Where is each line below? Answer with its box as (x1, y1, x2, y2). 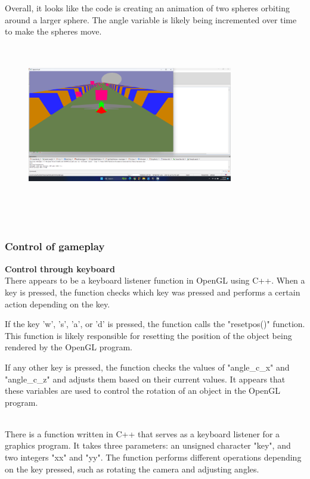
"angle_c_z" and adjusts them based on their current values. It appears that (5, 372, 286, 385)
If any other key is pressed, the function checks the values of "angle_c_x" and (5, 360, 290, 373)
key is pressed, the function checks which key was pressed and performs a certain (5, 285, 300, 298)
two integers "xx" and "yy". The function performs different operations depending (5, 451, 302, 464)
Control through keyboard (5, 262, 115, 275)
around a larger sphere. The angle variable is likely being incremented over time (5, 13, 297, 26)
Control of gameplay (5, 239, 105, 254)
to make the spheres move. (5, 25, 102, 38)
